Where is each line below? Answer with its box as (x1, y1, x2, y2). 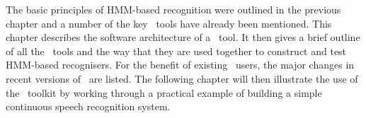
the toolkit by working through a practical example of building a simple (6, 85, 322, 100)
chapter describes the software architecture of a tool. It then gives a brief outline (6, 30, 360, 45)
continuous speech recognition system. (6, 99, 171, 114)
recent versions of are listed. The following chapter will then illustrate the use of (6, 71, 358, 85)
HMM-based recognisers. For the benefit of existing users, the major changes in (6, 57, 355, 72)
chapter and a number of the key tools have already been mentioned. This (6, 16, 332, 30)
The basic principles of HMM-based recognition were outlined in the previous (6, 2, 341, 16)
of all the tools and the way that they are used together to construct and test (6, 43, 347, 58)
